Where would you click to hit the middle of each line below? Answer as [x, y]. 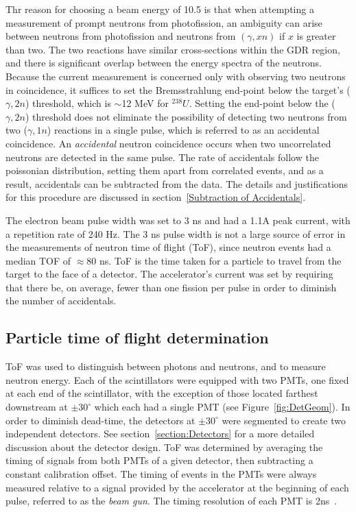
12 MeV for [145, 103]
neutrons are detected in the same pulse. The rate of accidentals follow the [162, 157]
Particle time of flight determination [137, 338]
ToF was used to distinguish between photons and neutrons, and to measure [166, 366]
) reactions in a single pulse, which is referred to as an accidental [183, 130]
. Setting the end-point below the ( [262, 103]
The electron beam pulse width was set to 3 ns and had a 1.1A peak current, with [178, 220]
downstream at [37, 407]
